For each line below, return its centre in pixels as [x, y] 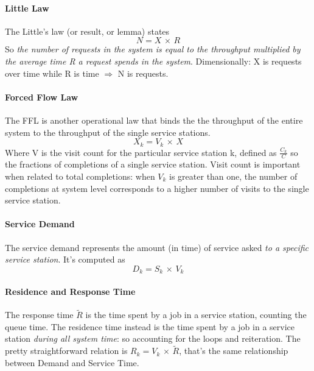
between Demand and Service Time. [72, 362]
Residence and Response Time [70, 291]
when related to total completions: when [80, 176]
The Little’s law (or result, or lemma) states [87, 31]
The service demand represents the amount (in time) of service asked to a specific [157, 247]
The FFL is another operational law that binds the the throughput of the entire [154, 120]
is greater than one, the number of [233, 176]
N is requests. [143, 73]
